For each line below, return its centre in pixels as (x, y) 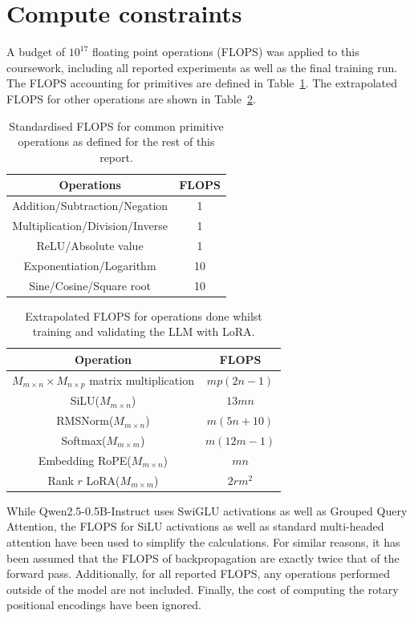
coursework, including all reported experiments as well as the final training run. (202, 67)
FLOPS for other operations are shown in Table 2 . (131, 98)
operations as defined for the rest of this (116, 141)
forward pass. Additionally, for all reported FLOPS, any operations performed (199, 574)
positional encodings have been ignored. (104, 605)
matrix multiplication (142, 380)
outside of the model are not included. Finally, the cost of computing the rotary (203, 589)
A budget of (36, 52)
